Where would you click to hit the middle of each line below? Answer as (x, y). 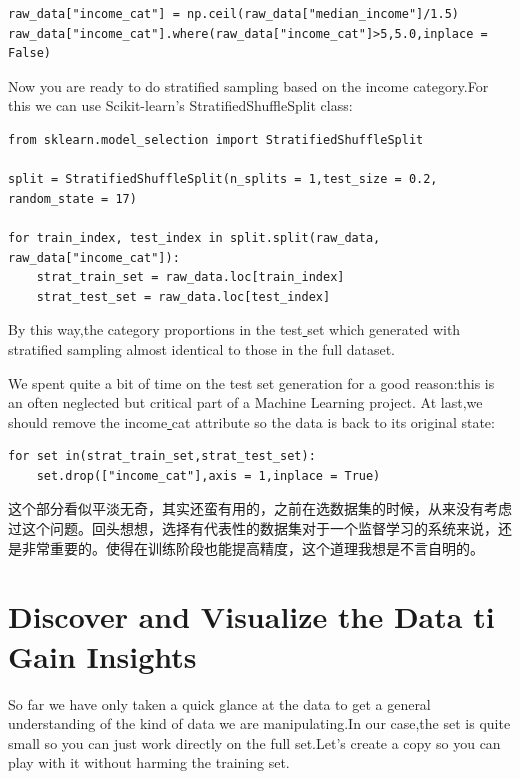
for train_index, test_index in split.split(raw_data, (194, 237)
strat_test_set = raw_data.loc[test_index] (183, 296)
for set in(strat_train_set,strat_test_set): (162, 456)
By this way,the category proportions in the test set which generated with (234, 329)
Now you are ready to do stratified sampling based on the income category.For (248, 85)
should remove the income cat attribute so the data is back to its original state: (251, 421)
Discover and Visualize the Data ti (251, 616)
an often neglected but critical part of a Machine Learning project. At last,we (245, 402)
